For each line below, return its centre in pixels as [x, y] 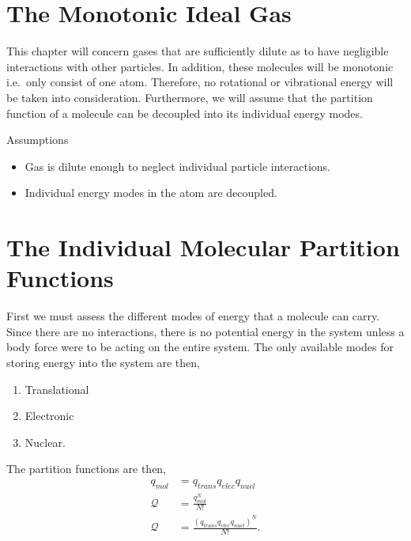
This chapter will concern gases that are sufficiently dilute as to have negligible [198, 51]
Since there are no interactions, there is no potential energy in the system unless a [205, 331]
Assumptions [38, 140]
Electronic [49, 416]
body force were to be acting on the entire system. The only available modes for [200, 347]
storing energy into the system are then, [103, 362]
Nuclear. [45, 442]
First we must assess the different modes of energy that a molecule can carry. [193, 316]
